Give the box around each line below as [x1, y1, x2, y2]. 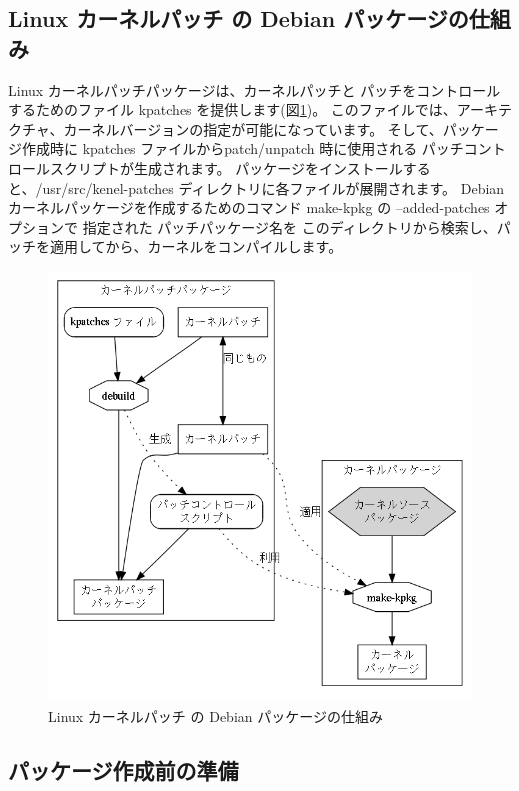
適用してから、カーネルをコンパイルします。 [49, 236, 343, 257]
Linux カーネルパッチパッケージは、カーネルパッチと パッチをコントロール [8, 79, 501, 100]
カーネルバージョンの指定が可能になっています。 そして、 [63, 118, 443, 139]
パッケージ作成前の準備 [8, 754, 239, 785]
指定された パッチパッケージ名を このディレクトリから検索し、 [82, 216, 497, 237]
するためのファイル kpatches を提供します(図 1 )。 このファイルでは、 [8, 99, 457, 120]
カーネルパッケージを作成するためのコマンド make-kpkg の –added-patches [8, 197, 490, 218]
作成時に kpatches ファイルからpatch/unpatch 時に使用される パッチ [21, 138, 464, 159]
